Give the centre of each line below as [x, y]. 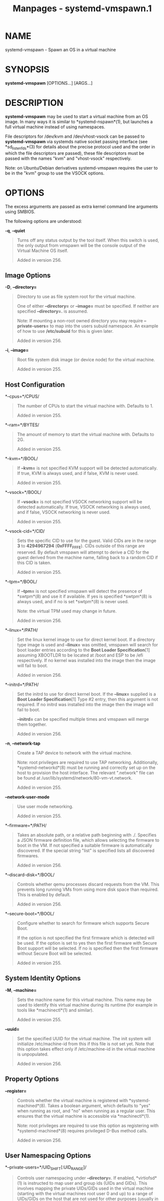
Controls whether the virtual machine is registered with [72, 1100]
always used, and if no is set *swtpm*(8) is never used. [73, 601]
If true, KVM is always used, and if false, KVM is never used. [78, 473]
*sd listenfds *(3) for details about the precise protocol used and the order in [80, 147]
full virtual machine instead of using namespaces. [55, 127]
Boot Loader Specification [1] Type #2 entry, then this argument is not [87, 699]
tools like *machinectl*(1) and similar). [55, 1010]
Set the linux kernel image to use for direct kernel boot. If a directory [86, 639]
